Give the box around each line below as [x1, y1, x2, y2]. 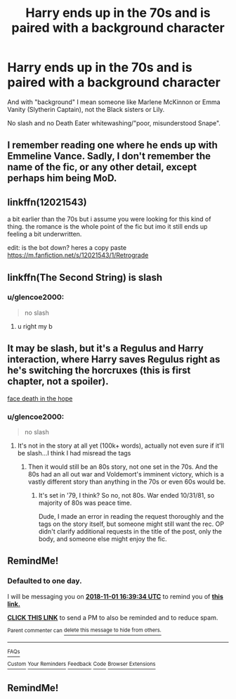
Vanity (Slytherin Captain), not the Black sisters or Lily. [7, 105, 165, 113]
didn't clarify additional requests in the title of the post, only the [38, 527, 223, 536]
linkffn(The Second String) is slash [7, 271, 163, 283]
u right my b [17, 322, 53, 330]
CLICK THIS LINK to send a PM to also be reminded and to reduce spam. [7, 613, 218, 622]
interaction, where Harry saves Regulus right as [7, 353, 221, 365]
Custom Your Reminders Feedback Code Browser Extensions [7, 660, 156, 668]
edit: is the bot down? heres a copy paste [7, 244, 127, 252]
